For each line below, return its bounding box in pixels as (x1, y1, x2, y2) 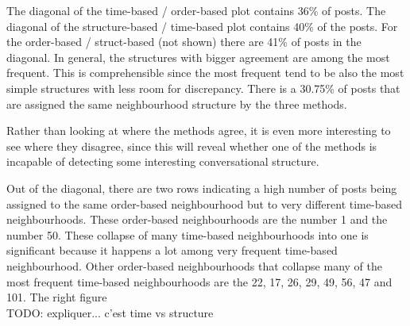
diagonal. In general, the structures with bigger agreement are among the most (6, 48, 390, 65)
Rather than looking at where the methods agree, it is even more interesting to (6, 122, 391, 139)
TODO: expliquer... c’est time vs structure (6, 304, 214, 320)
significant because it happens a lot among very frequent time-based (6, 242, 338, 259)
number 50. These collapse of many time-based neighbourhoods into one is (6, 226, 369, 243)
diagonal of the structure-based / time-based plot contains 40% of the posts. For (6, 17, 398, 34)
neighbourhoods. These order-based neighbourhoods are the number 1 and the (6, 211, 388, 228)
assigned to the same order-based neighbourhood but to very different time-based (6, 195, 402, 212)
